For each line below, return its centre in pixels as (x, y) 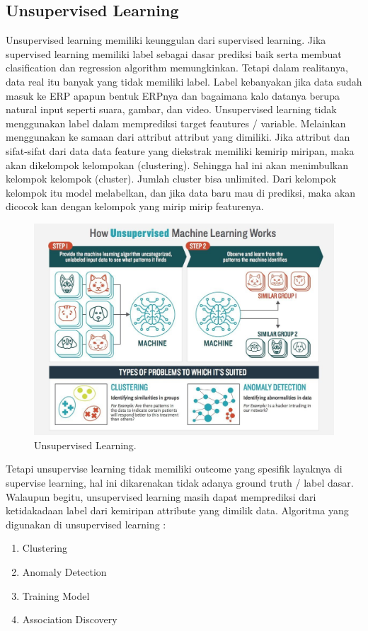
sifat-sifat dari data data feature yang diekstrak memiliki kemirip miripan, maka (180, 150)
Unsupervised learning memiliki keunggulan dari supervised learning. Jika (166, 40)
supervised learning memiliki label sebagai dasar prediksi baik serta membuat (174, 53)
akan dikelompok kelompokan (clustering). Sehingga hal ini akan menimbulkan (177, 164)
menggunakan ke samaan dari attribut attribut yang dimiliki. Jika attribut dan (178, 137)
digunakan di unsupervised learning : (86, 524)
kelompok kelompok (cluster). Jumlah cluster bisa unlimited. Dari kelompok (171, 179)
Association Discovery (70, 619)
